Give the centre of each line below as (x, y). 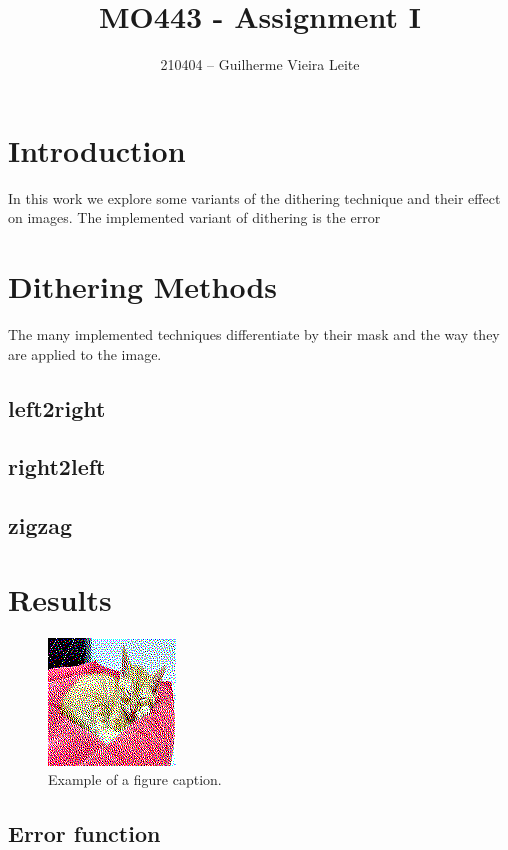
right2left (57, 466)
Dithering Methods (143, 286)
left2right (57, 407)
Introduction (97, 149)
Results (60, 598)
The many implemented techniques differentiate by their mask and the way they (254, 333)
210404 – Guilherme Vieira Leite (260, 64)
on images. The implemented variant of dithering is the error (194, 217)
